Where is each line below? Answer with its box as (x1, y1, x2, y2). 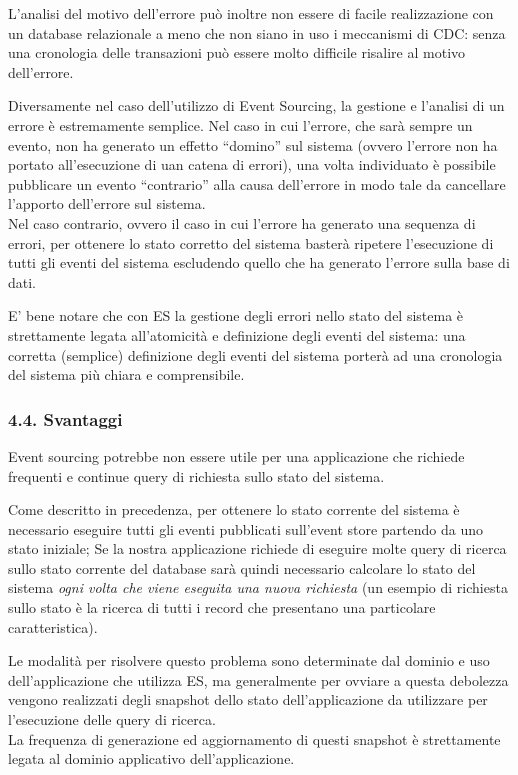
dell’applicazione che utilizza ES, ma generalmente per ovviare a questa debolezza (8, 669, 509, 690)
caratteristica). (8, 616, 98, 637)
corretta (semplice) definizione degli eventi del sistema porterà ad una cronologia (8, 344, 503, 365)
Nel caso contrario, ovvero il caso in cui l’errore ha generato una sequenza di (8, 212, 476, 233)
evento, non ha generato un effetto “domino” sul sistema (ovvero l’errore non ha (8, 134, 498, 155)
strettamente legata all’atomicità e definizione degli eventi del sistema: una (8, 324, 466, 345)
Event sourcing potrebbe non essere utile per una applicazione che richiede (8, 445, 465, 466)
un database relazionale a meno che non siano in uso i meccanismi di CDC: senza (8, 22, 506, 43)
